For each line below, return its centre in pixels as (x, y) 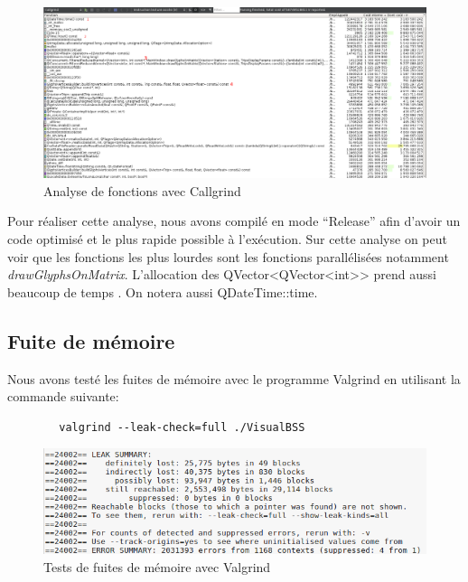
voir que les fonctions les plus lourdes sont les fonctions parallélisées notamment (228, 256)
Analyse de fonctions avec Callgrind (142, 190)
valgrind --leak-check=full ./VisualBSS (182, 427)
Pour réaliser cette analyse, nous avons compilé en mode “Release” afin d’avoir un (234, 221)
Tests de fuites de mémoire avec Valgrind (157, 566)
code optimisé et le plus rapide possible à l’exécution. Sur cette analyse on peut (227, 239)
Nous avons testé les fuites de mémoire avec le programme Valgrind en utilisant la (234, 378)
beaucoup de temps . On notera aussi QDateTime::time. (163, 291)
